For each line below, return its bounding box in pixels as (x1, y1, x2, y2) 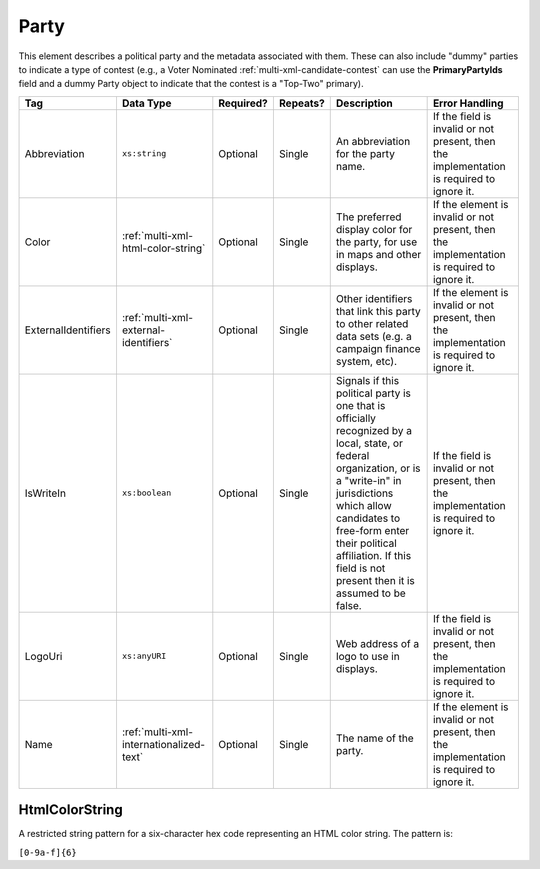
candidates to (335, 511, 401, 525)
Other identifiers (335, 291, 413, 305)
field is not (335, 561, 386, 575)
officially (335, 411, 377, 425)
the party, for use (335, 235, 418, 249)
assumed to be (335, 586, 407, 600)
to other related (335, 316, 409, 330)
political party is (335, 386, 412, 400)
